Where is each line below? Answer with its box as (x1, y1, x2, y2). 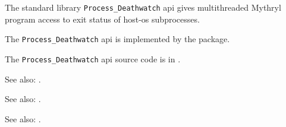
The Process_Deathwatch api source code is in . (5, 52, 181, 65)
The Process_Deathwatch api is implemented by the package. (5, 33, 230, 45)
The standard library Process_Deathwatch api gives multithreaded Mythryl (5, 1, 281, 13)
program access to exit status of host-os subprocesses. (5, 12, 200, 25)
